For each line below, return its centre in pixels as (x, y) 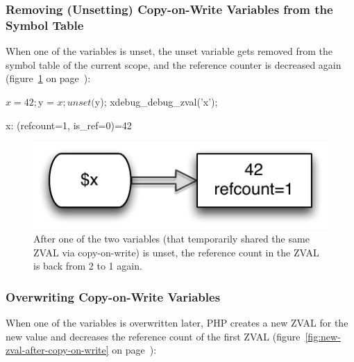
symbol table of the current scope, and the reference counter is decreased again (174, 64)
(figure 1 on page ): (48, 78)
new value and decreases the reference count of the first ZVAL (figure (153, 336)
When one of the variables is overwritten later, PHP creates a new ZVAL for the (177, 322)
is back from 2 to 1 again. (88, 266)
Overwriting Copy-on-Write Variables (113, 296)
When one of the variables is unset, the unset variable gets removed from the (169, 51)
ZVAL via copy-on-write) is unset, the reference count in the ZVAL (176, 252)
